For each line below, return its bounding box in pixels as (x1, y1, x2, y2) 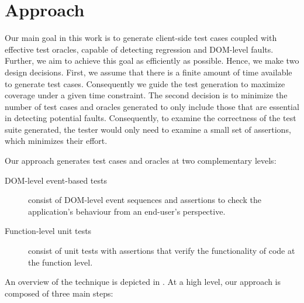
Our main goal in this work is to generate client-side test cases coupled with (5, 32, 277, 44)
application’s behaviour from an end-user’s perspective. (28, 205, 226, 217)
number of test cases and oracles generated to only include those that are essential (5, 100, 299, 112)
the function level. (28, 256, 93, 268)
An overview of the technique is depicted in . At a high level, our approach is (5, 276, 281, 288)
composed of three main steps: (5, 287, 113, 299)
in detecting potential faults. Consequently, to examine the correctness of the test (5, 112, 296, 124)
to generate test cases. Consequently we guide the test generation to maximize (5, 77, 285, 89)
